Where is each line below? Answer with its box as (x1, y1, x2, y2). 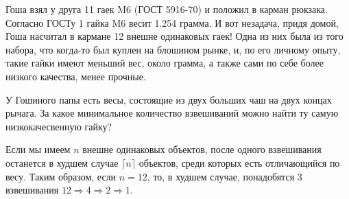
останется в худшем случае (5, 155, 119, 169)
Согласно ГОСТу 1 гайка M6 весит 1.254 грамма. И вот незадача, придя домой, (5, 15, 339, 30)
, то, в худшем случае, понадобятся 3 (147, 169, 302, 183)
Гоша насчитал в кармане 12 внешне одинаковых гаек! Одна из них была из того (5, 29, 344, 43)
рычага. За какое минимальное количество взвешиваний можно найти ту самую (5, 106, 339, 120)
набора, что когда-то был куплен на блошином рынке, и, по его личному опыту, (5, 42, 341, 56)
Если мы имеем (5, 142, 71, 156)
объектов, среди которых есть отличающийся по (139, 155, 340, 169)
